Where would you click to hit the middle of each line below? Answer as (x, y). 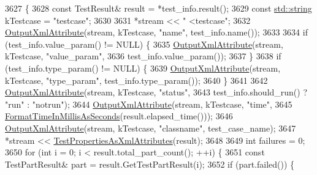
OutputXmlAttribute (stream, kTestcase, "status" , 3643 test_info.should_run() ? (156, 92)
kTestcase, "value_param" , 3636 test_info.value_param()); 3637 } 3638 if (143, 56)
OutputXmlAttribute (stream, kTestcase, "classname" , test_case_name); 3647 (151, 128)
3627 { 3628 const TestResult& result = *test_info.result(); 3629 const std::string (158, 8)
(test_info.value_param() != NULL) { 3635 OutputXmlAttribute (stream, (144, 44)
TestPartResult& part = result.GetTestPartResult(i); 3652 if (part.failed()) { (150, 164)
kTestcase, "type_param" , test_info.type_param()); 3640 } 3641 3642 (136, 80)
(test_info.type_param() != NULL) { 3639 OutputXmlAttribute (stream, (143, 68)
